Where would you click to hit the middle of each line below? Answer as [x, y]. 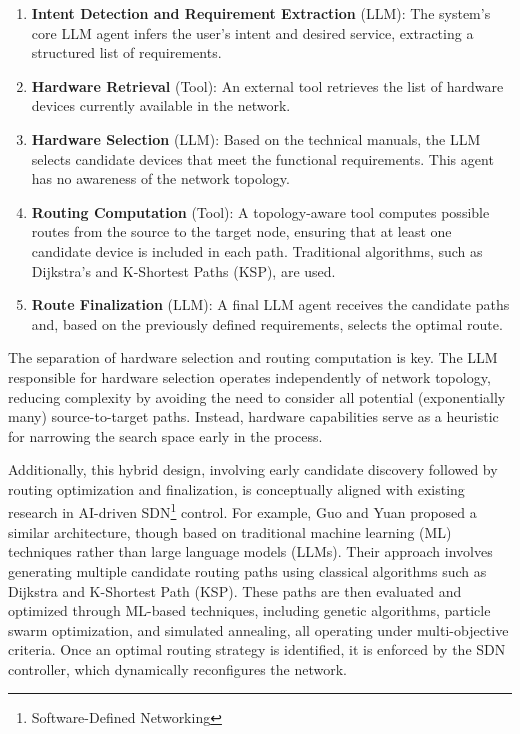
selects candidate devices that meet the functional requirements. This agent [262, 158]
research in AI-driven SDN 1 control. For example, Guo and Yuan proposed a [242, 511]
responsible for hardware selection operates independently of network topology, [249, 376]
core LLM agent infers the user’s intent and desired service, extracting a [252, 32]
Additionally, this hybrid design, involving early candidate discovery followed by [253, 469]
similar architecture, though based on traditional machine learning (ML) [230, 531]
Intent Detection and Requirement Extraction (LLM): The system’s [261, 13]
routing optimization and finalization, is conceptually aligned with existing [236, 488]
